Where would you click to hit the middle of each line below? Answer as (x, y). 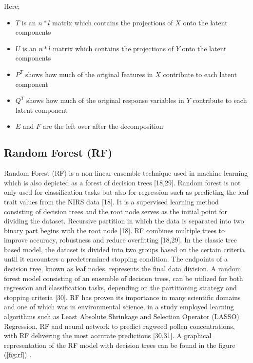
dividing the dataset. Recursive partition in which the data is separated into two (124, 221)
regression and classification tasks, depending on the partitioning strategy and (120, 288)
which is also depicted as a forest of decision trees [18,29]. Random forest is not (122, 182)
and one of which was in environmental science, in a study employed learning (119, 307)
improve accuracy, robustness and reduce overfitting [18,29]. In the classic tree (120, 240)
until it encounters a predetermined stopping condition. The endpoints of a (116, 259)
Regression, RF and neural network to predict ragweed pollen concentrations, (119, 326)
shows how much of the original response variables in (105, 100)
